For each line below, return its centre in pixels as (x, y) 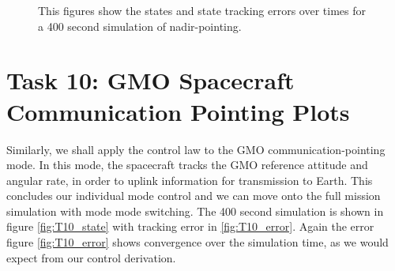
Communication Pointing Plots (178, 111)
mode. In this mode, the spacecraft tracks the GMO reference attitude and (187, 165)
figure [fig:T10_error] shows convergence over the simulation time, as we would (197, 242)
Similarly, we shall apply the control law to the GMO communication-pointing (196, 149)
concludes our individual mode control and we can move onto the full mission (194, 196)
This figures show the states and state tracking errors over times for (202, 10)
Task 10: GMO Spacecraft (150, 80)
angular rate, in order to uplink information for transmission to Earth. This (190, 180)
